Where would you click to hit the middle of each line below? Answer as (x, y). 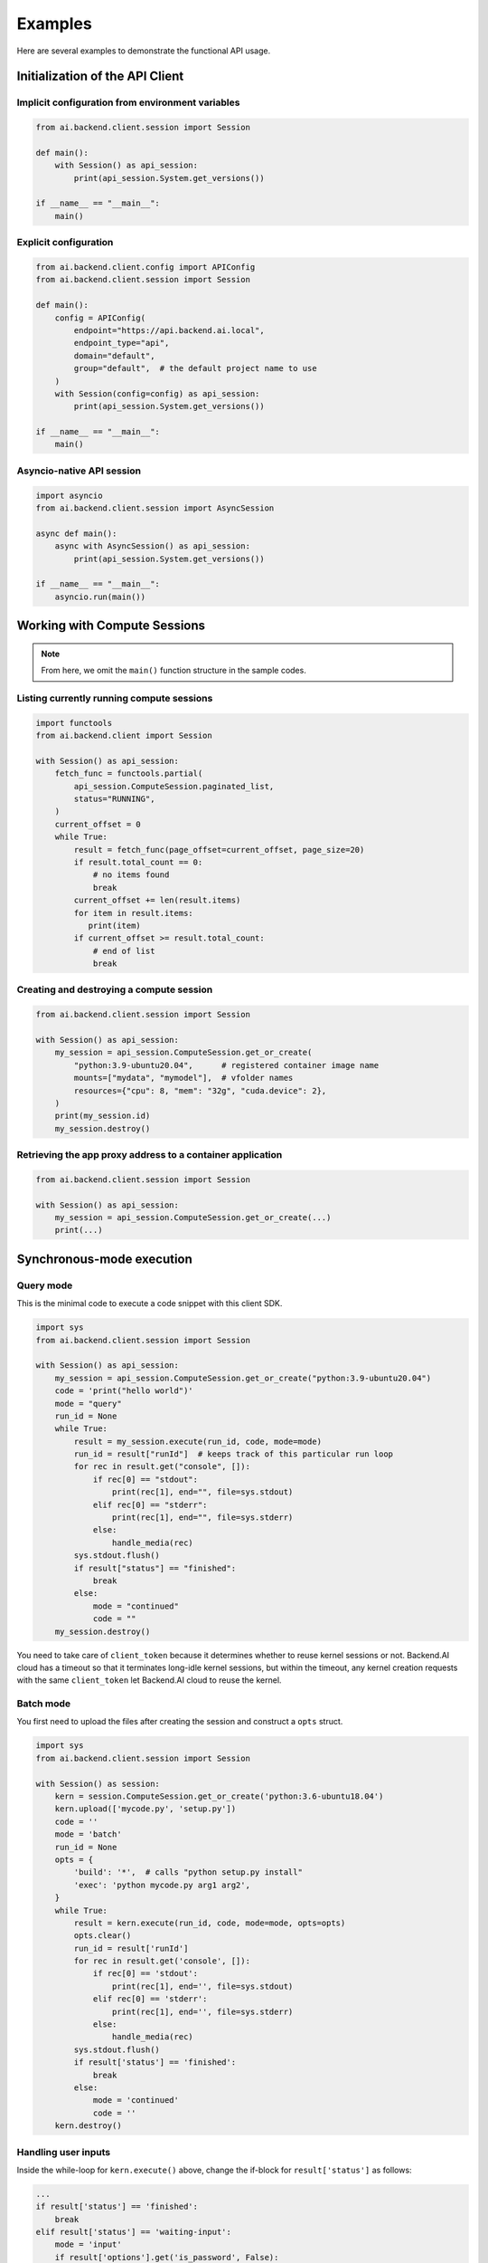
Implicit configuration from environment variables (128, 102)
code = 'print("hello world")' (124, 1391)
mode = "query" (88, 1404)
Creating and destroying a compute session (115, 989)
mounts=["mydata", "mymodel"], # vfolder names (183, 1078)
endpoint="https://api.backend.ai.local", (169, 330)
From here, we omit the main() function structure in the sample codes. (174, 671)
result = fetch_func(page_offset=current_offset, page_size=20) (219, 850)
